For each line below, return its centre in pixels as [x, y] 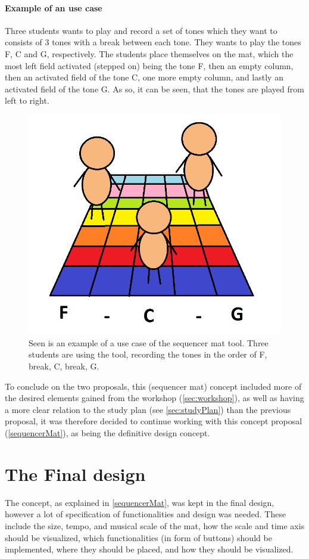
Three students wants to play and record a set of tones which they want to [141, 30]
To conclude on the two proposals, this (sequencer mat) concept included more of [153, 386]
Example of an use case [54, 7]
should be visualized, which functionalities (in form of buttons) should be [138, 537]
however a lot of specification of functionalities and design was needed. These [146, 514]
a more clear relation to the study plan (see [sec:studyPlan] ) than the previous [148, 409]
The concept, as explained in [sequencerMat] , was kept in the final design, [140, 502]
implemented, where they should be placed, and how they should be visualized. [149, 549]
